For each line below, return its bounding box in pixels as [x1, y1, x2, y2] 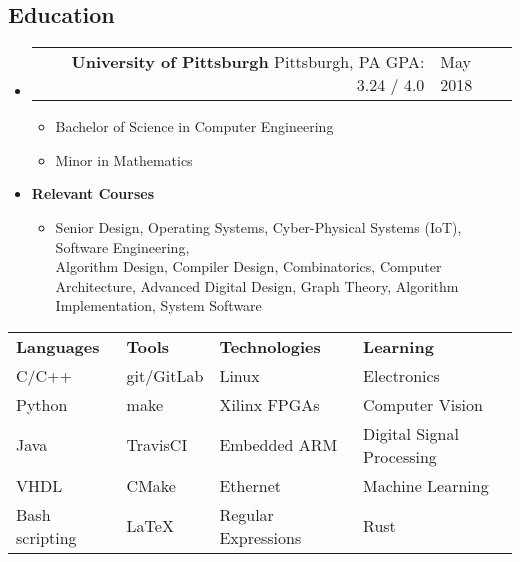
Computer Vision [363, 392, 483, 416]
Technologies [219, 334, 321, 358]
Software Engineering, [55, 236, 190, 257]
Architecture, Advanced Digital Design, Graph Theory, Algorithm [55, 275, 459, 296]
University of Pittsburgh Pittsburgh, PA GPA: [71, 50, 425, 74]
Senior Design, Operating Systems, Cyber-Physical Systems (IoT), [55, 216, 462, 237]
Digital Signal [363, 421, 459, 445]
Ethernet [219, 473, 282, 497]
